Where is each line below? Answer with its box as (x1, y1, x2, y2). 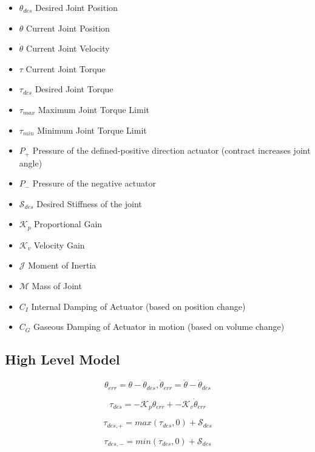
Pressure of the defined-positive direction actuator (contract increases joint (32, 144, 311, 157)
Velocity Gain (33, 238, 85, 251)
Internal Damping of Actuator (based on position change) (31, 300, 246, 312)
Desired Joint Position (35, 1, 118, 13)
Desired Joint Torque (35, 83, 113, 95)
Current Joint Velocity (26, 42, 110, 55)
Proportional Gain (34, 217, 103, 230)
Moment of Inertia (28, 259, 97, 272)
